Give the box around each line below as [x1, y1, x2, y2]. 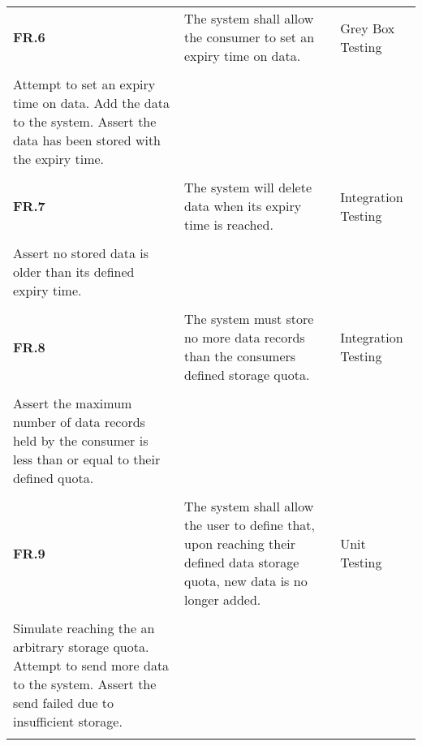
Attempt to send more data [13, 656, 170, 675]
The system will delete [184, 178, 312, 196]
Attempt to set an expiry [13, 75, 156, 93]
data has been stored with [13, 131, 161, 149]
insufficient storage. [13, 712, 123, 731]
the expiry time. [13, 149, 105, 168]
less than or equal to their [13, 450, 161, 468]
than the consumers [184, 347, 296, 365]
